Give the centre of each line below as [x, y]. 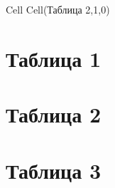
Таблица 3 [54, 170]
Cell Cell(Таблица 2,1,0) [58, 9]
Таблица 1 [54, 58]
